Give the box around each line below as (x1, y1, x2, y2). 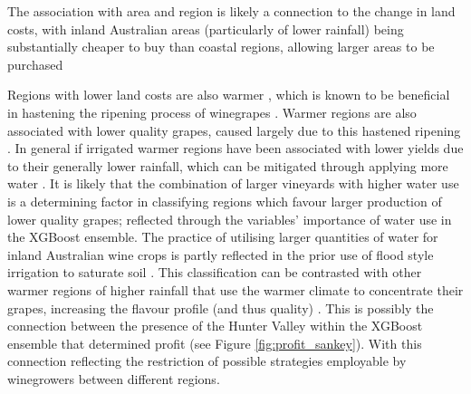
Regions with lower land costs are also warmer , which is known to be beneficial (7, 85, 450, 104)
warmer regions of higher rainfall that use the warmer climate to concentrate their (7, 280, 464, 299)
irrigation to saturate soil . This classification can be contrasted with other (7, 263, 422, 282)
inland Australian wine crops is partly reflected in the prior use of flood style (7, 245, 434, 264)
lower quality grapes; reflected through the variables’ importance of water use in (7, 209, 452, 228)
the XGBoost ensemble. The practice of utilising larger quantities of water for (7, 227, 438, 246)
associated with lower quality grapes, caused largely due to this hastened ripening (7, 120, 461, 139)
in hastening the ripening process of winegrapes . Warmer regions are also (7, 102, 417, 121)
